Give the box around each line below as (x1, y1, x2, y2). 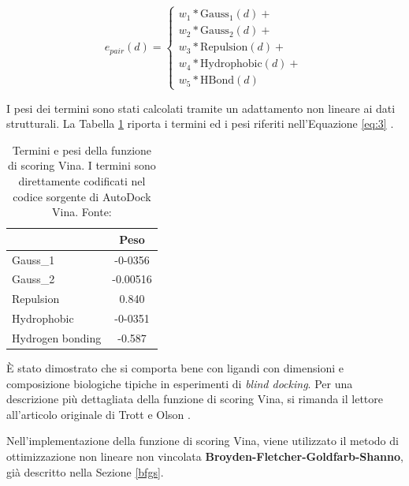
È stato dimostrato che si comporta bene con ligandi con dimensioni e (6, 360, 344, 376)
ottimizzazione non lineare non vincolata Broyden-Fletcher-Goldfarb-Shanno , (6, 448, 403, 465)
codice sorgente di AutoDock (13, 188, 151, 204)
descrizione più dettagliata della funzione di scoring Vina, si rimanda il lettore (6, 391, 383, 407)
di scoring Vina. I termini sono (8, 157, 156, 174)
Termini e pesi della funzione (12, 141, 152, 158)
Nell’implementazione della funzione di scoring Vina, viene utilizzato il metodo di (6, 432, 399, 449)
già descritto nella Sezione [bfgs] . (6, 463, 164, 480)
